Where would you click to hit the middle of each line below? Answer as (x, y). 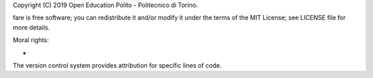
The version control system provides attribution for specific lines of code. (117, 65)
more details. (31, 27)
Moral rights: (31, 40)
